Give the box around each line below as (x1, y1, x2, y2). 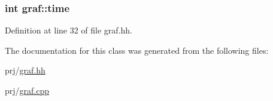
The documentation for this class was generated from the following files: (5, 44, 269, 56)
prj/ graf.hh (5, 64, 45, 76)
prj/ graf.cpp (5, 84, 50, 96)
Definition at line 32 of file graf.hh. (5, 24, 132, 36)
